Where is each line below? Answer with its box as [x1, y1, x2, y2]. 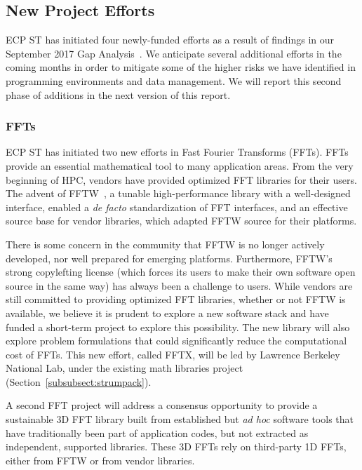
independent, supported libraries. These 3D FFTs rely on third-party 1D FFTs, [6, 439, 347, 454]
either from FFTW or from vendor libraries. [6, 452, 195, 467]
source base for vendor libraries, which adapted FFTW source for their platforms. [6, 213, 357, 228]
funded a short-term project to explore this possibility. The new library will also [6, 319, 350, 334]
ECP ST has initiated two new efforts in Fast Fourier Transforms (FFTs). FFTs [6, 145, 349, 159]
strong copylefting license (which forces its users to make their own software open [6, 264, 356, 279]
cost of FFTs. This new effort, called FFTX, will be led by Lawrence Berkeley [6, 347, 340, 361]
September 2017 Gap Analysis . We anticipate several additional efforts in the [6, 46, 342, 60]
